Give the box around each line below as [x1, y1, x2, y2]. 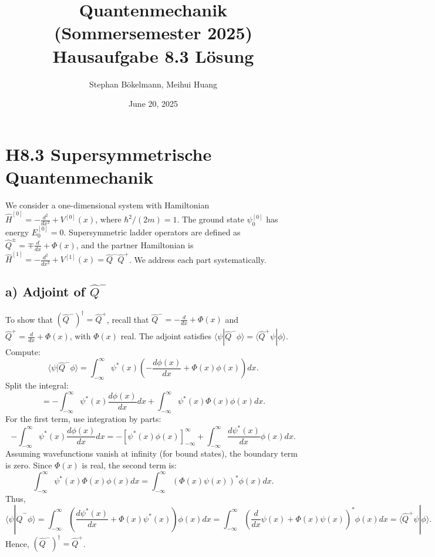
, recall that [106, 313, 149, 325]
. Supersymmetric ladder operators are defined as [63, 225, 241, 238]
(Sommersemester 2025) [53, 21, 253, 45]
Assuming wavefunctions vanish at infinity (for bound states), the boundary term [5, 447, 298, 460]
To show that [5, 313, 53, 325]
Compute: [5, 346, 41, 358]
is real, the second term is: [82, 459, 177, 471]
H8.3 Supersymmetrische [5, 141, 212, 166]
